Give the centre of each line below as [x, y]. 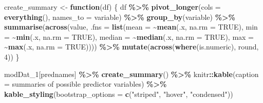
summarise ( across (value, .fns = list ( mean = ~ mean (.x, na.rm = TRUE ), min [131, 27]
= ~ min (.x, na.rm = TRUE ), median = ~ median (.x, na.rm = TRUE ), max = [129, 36]
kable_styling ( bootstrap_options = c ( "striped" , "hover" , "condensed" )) [119, 94]
